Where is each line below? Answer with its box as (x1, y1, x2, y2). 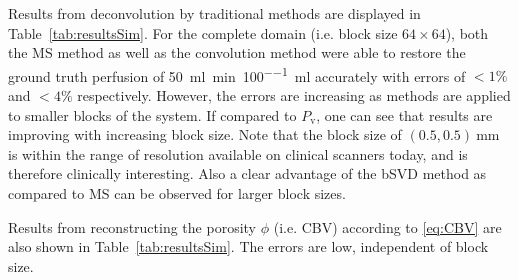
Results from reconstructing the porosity (8, 216, 256, 237)
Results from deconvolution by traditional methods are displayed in (8, 3, 421, 23)
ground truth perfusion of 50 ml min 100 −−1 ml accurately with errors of (8, 62, 466, 86)
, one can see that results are (316, 104, 493, 125)
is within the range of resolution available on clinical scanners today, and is (8, 143, 468, 164)
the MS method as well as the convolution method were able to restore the (8, 42, 466, 63)
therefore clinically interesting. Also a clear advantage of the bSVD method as (8, 163, 487, 184)
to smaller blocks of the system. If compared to (8, 104, 297, 125)
